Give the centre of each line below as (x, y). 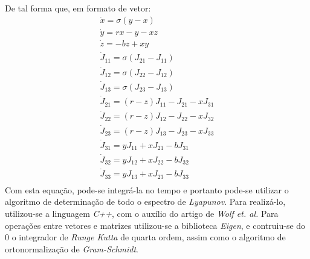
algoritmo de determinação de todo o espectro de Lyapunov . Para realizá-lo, (145, 201)
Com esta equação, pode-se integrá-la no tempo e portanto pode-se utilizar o (147, 189)
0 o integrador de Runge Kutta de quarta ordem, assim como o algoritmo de (145, 237)
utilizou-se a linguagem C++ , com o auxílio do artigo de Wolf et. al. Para (142, 213)
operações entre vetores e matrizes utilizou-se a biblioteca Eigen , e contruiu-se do (155, 225)
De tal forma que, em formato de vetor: (78, 8)
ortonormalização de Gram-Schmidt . (72, 248)
